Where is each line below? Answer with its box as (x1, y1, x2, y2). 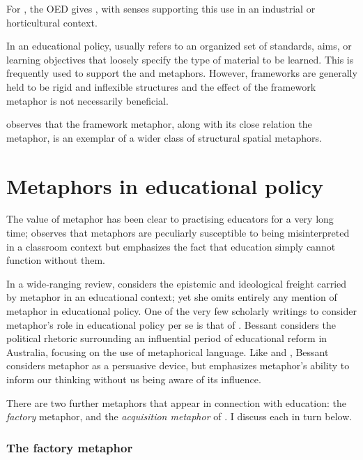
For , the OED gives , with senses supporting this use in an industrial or (6, 1, 316, 15)
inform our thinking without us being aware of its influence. (6, 372, 261, 386)
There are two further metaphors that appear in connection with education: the (6, 395, 346, 410)
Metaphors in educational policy (6, 171, 323, 200)
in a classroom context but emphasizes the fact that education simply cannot (6, 239, 336, 253)
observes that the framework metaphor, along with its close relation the (6, 117, 312, 131)
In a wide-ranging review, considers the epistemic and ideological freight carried (6, 276, 347, 290)
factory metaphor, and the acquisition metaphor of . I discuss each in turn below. (6, 409, 353, 424)
